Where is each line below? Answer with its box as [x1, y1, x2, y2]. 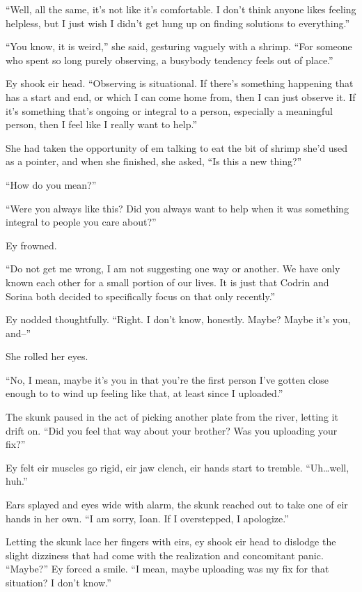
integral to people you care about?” [6, 215, 157, 229]
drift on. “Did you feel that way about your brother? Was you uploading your [6, 423, 338, 437]
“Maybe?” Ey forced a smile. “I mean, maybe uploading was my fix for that [6, 561, 329, 576]
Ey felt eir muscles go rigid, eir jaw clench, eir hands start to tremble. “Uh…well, [6, 460, 349, 474]
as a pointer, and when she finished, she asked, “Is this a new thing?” [6, 154, 302, 169]
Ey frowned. [6, 237, 57, 252]
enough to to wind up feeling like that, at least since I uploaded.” [6, 386, 283, 400]
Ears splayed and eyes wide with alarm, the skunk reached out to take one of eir [6, 497, 348, 512]
